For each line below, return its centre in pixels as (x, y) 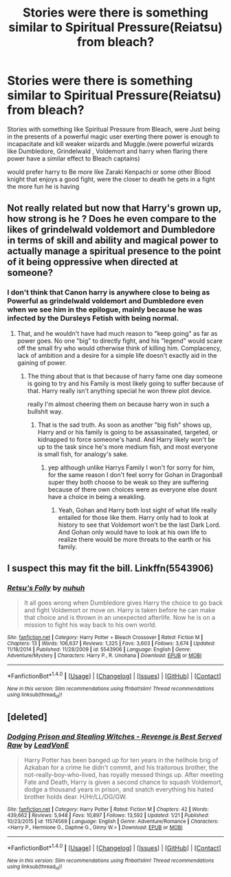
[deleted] (27, 717)
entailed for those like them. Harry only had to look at (133, 517)
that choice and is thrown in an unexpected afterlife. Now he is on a (119, 618)
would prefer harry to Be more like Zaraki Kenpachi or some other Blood (109, 172)
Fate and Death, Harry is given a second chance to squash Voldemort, (123, 782)
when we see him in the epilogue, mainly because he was (105, 310)
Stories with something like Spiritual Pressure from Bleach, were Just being (113, 129)
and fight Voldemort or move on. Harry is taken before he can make (120, 610)
